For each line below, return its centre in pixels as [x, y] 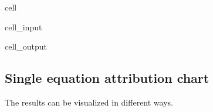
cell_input [23, 27]
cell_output [26, 46]
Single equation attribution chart [107, 78]
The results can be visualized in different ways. [89, 102]
